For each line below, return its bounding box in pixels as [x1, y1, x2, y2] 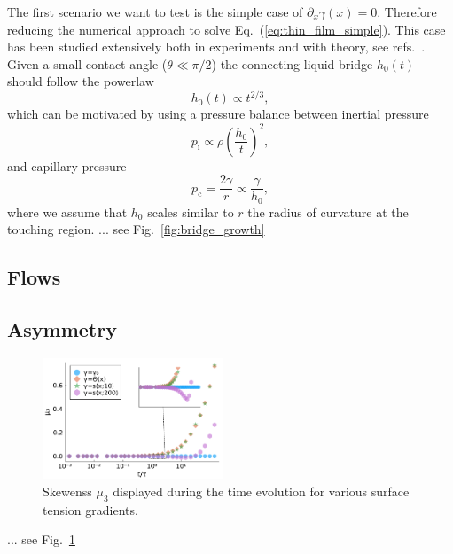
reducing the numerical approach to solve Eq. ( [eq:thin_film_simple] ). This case [7, 20, 446, 38]
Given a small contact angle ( [7, 54, 168, 73]
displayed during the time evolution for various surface [113, 481, 410, 500]
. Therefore [377, 3, 437, 20]
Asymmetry [7, 316, 117, 343]
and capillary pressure [7, 156, 127, 175]
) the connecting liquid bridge [211, 54, 373, 73]
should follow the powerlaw [7, 72, 154, 90]
